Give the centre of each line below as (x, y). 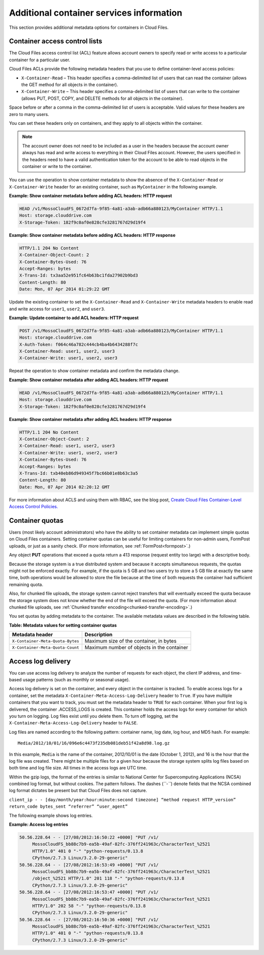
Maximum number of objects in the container (136, 648)
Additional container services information (96, 13)
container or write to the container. (57, 166)
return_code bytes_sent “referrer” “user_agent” (68, 807)
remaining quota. (26, 584)
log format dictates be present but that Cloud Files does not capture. (78, 791)
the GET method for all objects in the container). (70, 85)
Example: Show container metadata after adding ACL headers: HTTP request (89, 380)
